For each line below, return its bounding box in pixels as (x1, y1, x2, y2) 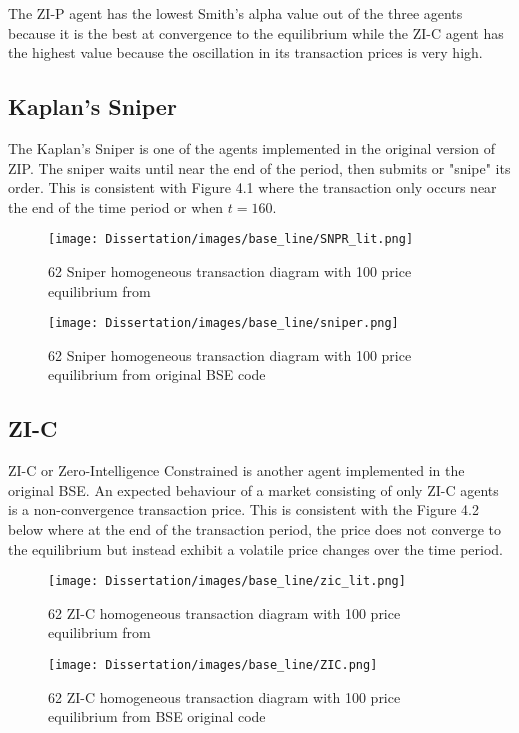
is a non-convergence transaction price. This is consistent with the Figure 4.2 (8, 499, 479, 520)
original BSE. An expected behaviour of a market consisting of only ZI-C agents (8, 479, 499, 500)
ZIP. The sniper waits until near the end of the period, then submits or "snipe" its (8, 157, 511, 178)
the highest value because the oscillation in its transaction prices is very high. (8, 42, 483, 63)
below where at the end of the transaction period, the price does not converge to (8, 519, 502, 540)
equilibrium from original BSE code (48, 364, 266, 385)
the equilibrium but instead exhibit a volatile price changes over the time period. (8, 538, 503, 559)
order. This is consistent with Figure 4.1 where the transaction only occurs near (8, 177, 497, 198)
